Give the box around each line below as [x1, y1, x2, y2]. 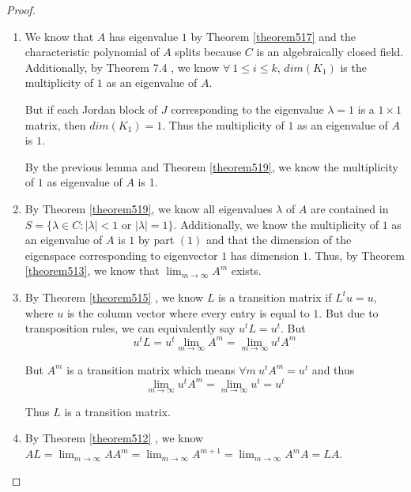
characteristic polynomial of [25, 43, 160, 60]
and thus [311, 361, 355, 377]
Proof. [6, 2, 36, 17]
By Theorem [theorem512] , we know [25, 430, 204, 446]
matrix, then [25, 116, 86, 133]
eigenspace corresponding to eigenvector [25, 246, 218, 263]
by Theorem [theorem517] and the [190, 28, 356, 44]
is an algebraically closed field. [256, 43, 404, 60]
